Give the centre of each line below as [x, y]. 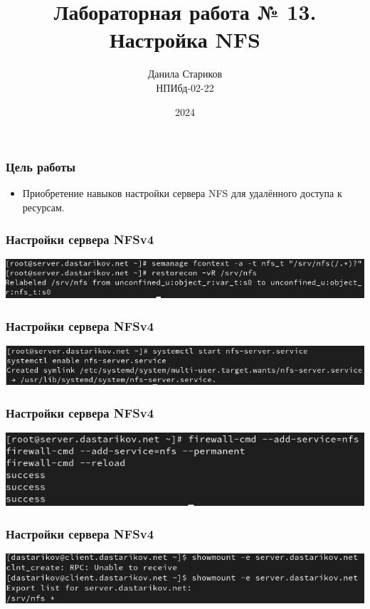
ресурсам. [43, 207]
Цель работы [41, 167]
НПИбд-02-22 [185, 87]
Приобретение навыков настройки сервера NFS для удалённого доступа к [182, 193]
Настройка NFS [185, 39]
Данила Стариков [185, 74]
